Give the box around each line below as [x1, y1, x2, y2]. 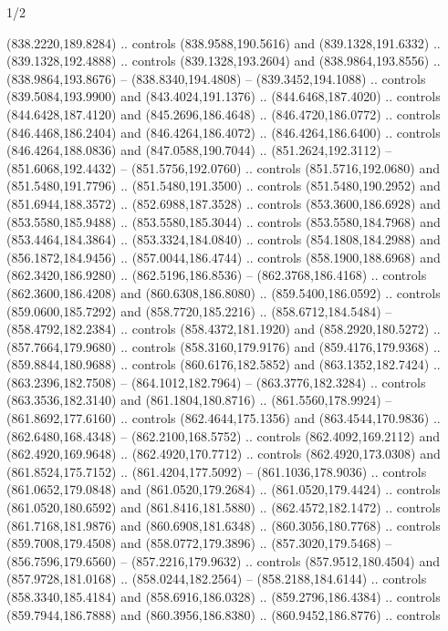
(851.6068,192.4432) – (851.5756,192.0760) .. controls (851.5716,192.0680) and [6, 158, 440, 177]
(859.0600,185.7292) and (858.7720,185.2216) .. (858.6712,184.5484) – [6, 301, 392, 320]
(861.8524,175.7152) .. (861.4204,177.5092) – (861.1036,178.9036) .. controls [6, 461, 427, 481]
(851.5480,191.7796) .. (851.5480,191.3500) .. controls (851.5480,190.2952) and [6, 176, 441, 195]
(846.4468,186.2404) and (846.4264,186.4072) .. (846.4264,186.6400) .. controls [6, 122, 441, 141]
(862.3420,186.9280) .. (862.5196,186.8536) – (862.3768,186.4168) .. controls [6, 265, 427, 284]
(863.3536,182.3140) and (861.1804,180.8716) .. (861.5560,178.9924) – [6, 390, 392, 409]
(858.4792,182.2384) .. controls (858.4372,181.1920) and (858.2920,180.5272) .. [6, 319, 441, 338]
